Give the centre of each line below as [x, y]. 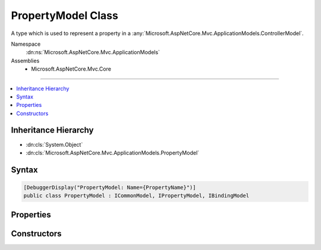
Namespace [26, 44]
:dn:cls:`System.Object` [54, 144]
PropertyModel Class [64, 15]
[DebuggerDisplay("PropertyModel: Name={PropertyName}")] [110, 187]
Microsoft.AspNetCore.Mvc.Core [71, 69]
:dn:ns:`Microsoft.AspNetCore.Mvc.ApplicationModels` [93, 52]
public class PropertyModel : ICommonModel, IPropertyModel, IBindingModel [136, 196]
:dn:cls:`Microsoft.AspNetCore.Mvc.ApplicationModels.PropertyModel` [112, 153]
